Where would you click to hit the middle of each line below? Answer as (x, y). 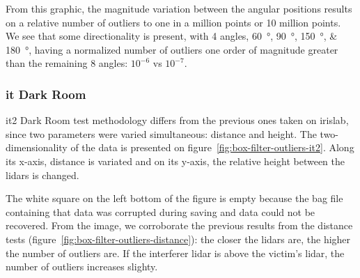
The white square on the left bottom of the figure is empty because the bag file (174, 198)
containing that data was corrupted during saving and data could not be (161, 211)
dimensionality (37, 147)
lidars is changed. (42, 175)
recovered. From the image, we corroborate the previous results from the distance (179, 225)
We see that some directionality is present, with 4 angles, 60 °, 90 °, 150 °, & (172, 36)
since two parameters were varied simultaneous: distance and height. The (161, 133)
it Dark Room (46, 94)
